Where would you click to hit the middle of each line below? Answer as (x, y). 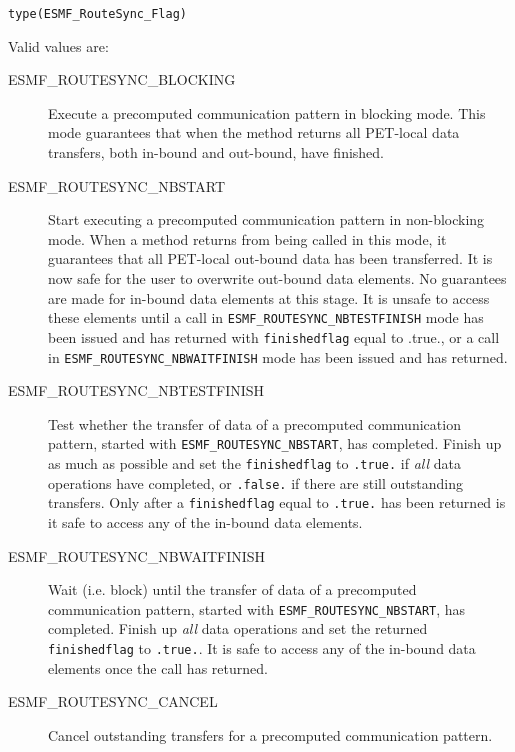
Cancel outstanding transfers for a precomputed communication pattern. (270, 734)
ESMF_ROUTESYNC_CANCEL (113, 701)
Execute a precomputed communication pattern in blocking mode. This (267, 112)
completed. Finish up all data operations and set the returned (238, 628)
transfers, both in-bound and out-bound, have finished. (216, 152)
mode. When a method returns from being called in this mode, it (247, 238)
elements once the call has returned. (158, 667)
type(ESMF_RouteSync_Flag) (97, 14)
